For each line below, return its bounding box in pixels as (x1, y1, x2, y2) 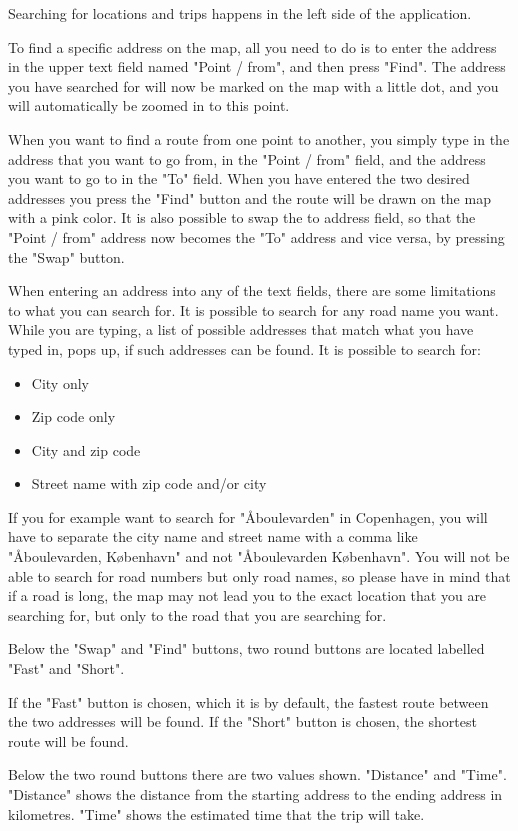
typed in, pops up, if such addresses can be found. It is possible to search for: (8, 338, 481, 359)
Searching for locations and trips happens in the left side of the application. (8, 3, 472, 23)
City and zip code (31, 439, 141, 460)
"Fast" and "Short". (8, 658, 125, 679)
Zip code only (31, 406, 116, 427)
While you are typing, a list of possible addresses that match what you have (8, 319, 474, 340)
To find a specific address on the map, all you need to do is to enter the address (8, 36, 497, 57)
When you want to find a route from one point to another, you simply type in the (8, 128, 510, 149)
